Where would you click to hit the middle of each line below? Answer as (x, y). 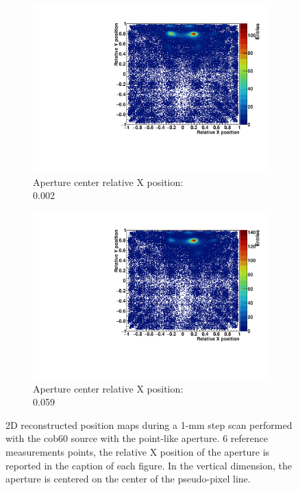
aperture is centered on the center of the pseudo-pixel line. (128, 479)
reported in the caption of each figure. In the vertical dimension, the (149, 465)
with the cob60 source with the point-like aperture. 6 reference (137, 438)
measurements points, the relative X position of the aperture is (138, 451)
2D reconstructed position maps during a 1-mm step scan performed (149, 424)
